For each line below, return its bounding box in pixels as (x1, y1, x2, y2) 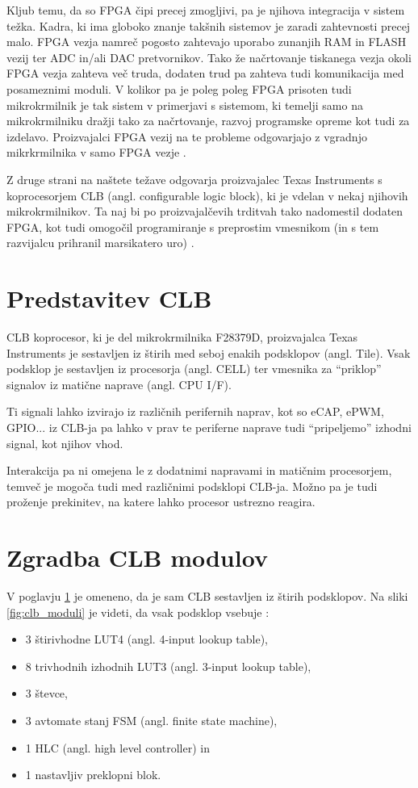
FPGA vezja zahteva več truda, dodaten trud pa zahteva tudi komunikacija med (6, 65, 404, 82)
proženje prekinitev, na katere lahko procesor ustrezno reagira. (6, 493, 316, 510)
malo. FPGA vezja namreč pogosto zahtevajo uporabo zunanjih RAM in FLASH (6, 33, 407, 50)
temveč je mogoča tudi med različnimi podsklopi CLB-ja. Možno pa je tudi (6, 477, 378, 494)
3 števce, (25, 685, 68, 702)
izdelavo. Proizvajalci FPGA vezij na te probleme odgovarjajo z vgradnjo (6, 128, 367, 145)
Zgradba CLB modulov (6, 541, 268, 574)
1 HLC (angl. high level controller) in (25, 739, 210, 756)
